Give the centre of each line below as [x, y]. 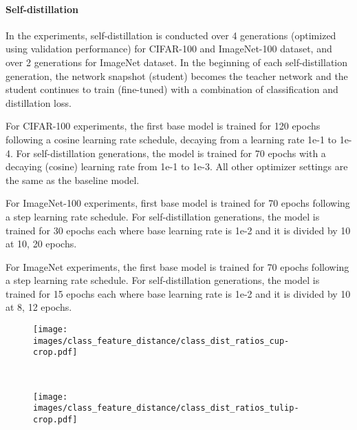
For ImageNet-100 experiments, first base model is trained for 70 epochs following [178, 203]
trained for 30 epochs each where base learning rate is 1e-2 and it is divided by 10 [178, 230]
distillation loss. [39, 102]
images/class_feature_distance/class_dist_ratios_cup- [161, 341]
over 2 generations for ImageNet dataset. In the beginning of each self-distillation [177, 62]
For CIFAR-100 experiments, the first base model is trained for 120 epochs [163, 126]
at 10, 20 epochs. [41, 244]
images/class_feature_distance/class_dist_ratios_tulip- [166, 408]
